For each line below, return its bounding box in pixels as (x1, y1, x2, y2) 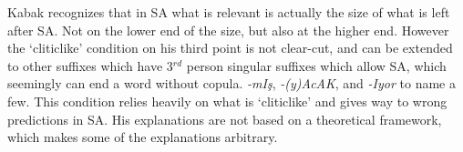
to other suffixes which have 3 (7, 56, 173, 75)
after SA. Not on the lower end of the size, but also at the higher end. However (7, 20, 449, 39)
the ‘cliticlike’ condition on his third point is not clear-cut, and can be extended (7, 38, 453, 57)
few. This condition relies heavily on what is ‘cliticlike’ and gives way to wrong (7, 91, 448, 110)
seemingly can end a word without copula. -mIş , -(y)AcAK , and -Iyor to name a (7, 74, 456, 93)
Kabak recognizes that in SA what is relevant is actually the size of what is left (7, 3, 450, 21)
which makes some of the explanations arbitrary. (7, 127, 278, 147)
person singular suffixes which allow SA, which (186, 56, 447, 75)
